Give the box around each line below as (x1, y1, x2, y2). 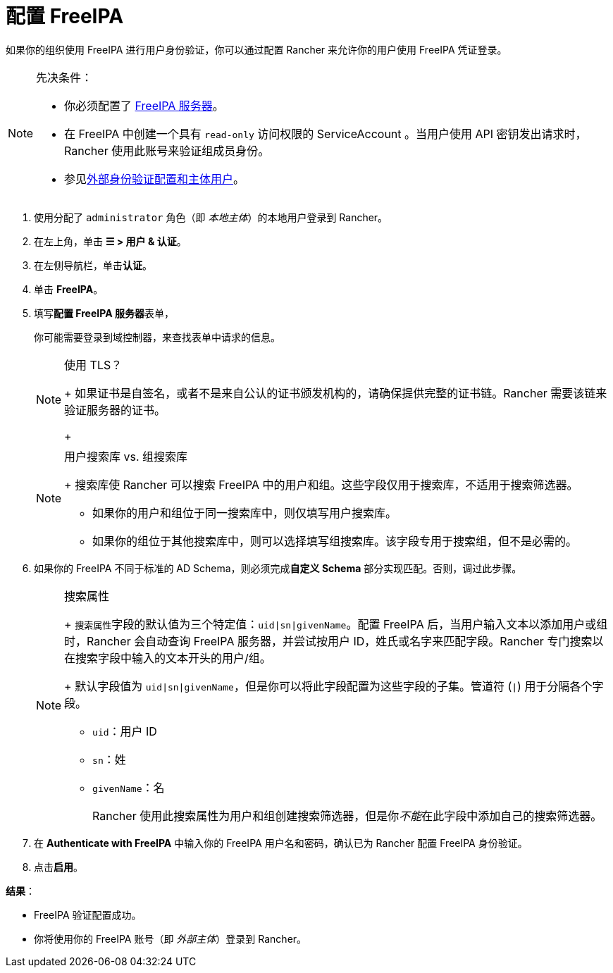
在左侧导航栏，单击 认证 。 (34, 259, 152, 271)
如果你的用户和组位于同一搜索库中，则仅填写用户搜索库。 (92, 505, 397, 520)
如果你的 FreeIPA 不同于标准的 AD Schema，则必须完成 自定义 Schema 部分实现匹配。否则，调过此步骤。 (34, 562, 522, 574)
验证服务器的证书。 (64, 402, 166, 417)
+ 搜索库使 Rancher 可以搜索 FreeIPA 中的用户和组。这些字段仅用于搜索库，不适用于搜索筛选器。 (64, 477, 578, 492)
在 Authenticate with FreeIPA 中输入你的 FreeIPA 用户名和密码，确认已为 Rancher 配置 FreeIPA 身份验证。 (34, 836, 528, 849)
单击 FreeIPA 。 (34, 283, 104, 295)
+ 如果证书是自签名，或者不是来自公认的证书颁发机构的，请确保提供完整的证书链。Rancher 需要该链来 (64, 385, 607, 400)
